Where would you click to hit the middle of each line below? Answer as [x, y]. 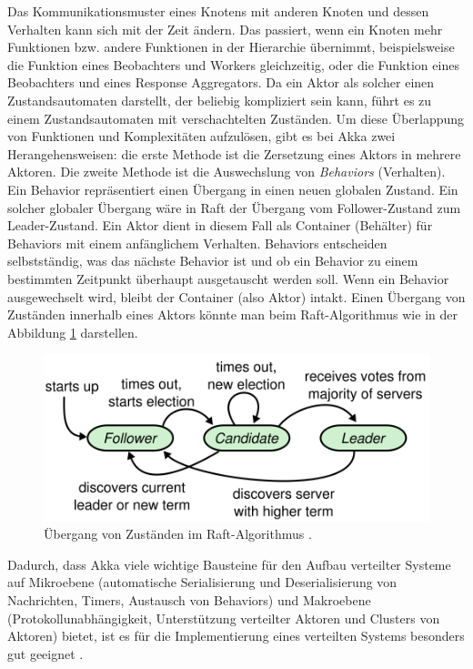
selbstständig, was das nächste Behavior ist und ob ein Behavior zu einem [213, 261]
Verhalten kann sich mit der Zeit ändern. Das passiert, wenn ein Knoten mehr [225, 29]
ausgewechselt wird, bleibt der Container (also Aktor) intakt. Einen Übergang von [236, 296]
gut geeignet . [45, 653]
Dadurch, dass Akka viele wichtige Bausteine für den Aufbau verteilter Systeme [229, 564]
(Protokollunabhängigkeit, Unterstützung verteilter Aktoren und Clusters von [224, 618]
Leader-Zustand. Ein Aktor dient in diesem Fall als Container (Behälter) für [220, 225]
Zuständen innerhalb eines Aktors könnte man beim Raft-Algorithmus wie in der [232, 314]
